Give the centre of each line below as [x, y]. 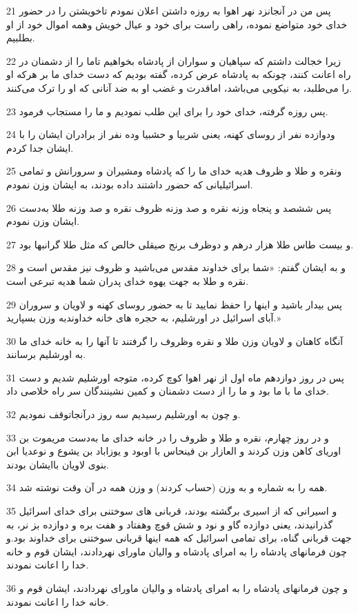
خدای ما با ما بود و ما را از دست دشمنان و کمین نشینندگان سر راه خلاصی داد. [168, 391]
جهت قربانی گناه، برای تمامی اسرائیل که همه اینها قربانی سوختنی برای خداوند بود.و [179, 538]
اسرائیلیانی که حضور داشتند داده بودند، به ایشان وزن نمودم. [130, 184]
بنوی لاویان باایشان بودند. [58, 464]
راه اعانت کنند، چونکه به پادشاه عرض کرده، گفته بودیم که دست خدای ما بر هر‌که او [179, 74]
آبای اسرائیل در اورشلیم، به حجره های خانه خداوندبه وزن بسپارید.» [144, 318]
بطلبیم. [21, 38]
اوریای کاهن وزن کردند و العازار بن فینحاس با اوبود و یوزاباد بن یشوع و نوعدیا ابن [174, 451]
